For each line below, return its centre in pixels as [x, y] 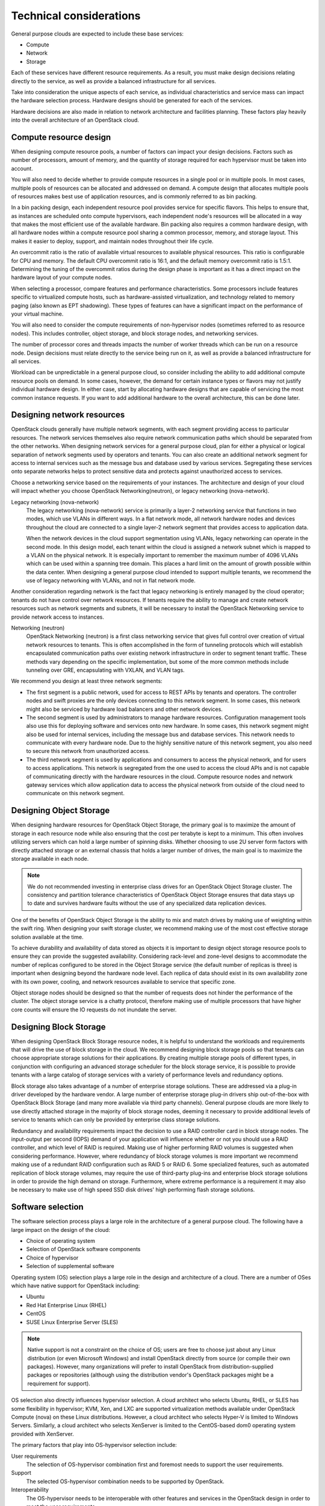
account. [22, 168]
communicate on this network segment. [75, 793]
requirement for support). [59, 1383]
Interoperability [30, 1490]
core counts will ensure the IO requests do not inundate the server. [94, 1010]
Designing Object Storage [60, 811]
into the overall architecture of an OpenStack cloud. [75, 120]
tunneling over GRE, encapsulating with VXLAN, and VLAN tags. [105, 670]
